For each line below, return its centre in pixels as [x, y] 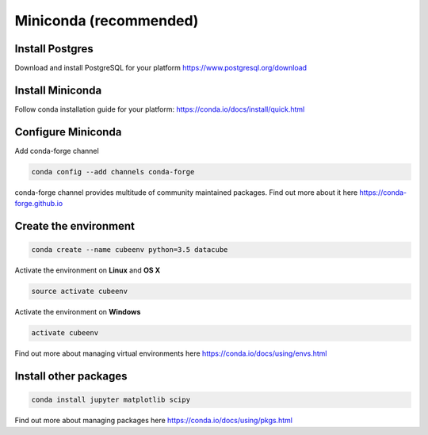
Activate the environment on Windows [78, 312]
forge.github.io [39, 204]
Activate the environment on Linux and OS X [88, 270]
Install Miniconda [58, 90]
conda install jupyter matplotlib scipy [111, 400]
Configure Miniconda [68, 132]
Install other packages [71, 376]
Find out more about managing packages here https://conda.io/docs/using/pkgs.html [154, 421]
